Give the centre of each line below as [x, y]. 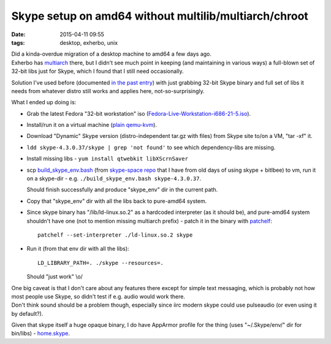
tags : [18, 42]
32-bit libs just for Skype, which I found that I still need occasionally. [97, 71]
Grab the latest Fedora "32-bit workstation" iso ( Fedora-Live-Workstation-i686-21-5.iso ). [139, 113]
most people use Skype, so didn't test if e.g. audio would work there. [98, 296]
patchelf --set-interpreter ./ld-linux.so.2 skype [115, 235]
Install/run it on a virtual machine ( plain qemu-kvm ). [92, 125]
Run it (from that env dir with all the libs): [78, 249]
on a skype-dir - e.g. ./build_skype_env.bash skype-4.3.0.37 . [114, 178]
